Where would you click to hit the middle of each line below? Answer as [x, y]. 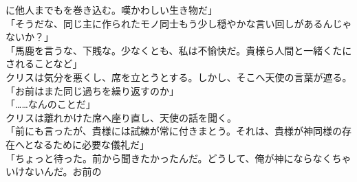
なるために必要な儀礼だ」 [91, 144]
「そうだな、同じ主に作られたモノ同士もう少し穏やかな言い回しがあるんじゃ [179, 23]
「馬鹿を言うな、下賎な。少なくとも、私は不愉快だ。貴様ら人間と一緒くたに [179, 50]
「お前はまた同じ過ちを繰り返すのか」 [92, 90]
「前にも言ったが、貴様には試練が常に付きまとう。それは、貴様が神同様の [174, 131]
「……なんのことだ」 [51, 104]
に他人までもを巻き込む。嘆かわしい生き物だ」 [111, 10]
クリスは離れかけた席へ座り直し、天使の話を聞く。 [121, 117]
